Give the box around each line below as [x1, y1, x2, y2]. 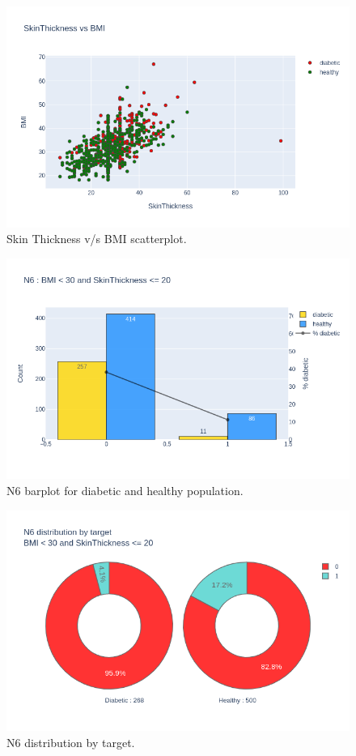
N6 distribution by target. [6, 733, 135, 750]
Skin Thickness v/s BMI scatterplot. [6, 230, 187, 247]
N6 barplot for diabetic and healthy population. [6, 481, 244, 498]
